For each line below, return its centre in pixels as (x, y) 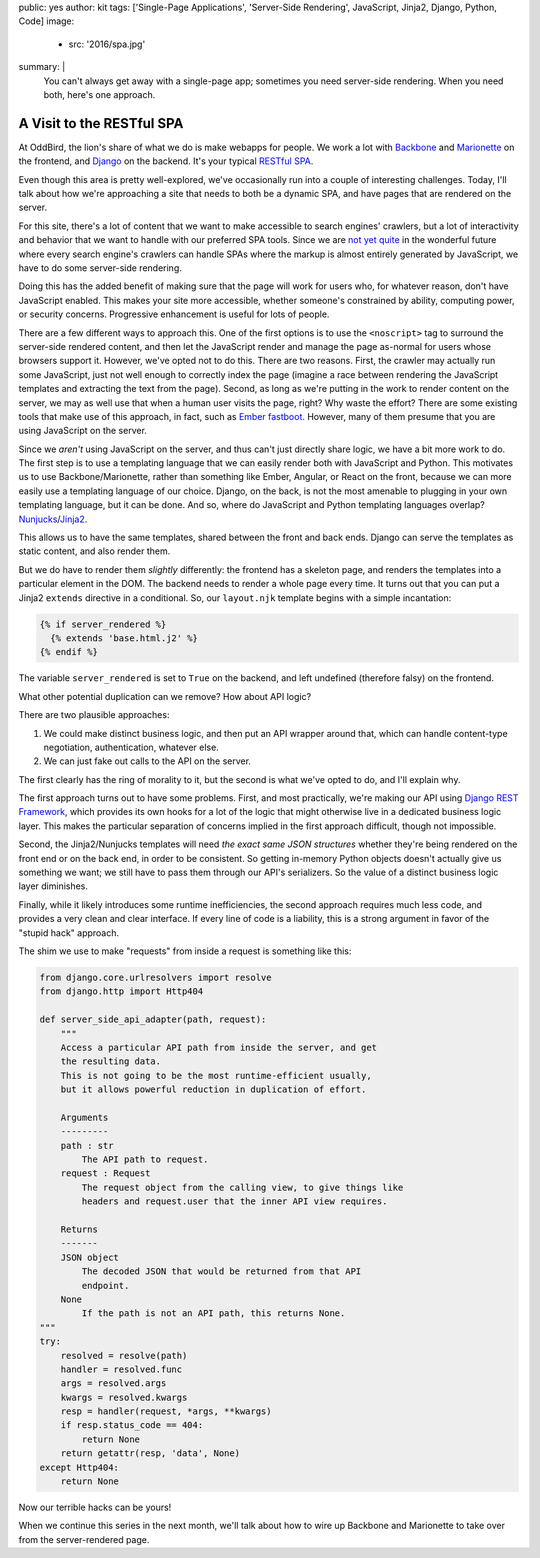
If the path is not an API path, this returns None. (213, 1313)
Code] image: (46, 21)
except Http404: (79, 1467)
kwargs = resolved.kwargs (124, 1397)
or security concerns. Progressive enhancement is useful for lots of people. (174, 314)
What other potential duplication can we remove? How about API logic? (165, 696)
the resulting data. (111, 1061)
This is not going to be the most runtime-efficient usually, (216, 1075)
